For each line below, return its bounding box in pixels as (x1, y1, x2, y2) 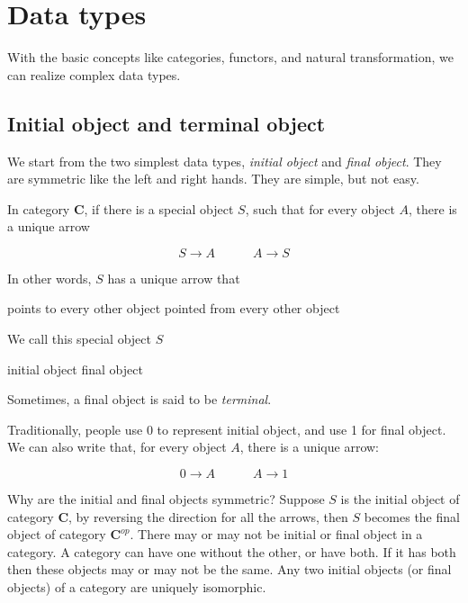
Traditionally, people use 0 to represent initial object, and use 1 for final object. (7, 419, 446, 438)
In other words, (7, 268, 92, 287)
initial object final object (7, 359, 143, 378)
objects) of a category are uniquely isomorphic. (7, 578, 266, 597)
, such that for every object (245, 199, 395, 218)
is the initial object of (340, 490, 460, 508)
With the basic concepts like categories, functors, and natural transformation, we (7, 48, 454, 67)
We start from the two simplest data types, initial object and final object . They (7, 151, 442, 170)
